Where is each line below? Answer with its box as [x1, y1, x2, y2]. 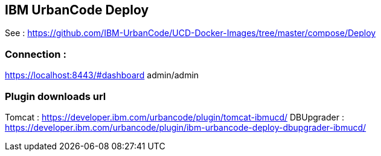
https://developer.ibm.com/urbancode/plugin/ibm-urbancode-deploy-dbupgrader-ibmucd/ [5, 122, 367, 133]
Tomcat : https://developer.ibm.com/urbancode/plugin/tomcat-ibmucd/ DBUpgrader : [5, 111, 344, 122]
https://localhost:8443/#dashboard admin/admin [5, 70, 199, 81]
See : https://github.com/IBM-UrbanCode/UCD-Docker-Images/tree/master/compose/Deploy [5, 28, 376, 39]
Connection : [5, 48, 66, 60]
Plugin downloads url [5, 90, 106, 102]
